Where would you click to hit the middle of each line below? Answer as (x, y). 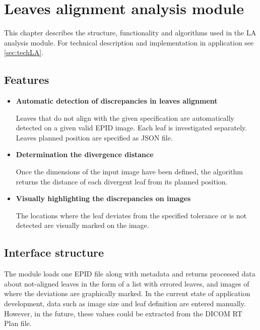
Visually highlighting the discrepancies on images (103, 198)
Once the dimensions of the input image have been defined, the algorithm (129, 172)
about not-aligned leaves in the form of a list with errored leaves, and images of (127, 283)
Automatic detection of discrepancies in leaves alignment (117, 101)
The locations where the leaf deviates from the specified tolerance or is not (131, 215)
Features (27, 80)
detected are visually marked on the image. (82, 225)
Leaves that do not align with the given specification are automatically (125, 117)
